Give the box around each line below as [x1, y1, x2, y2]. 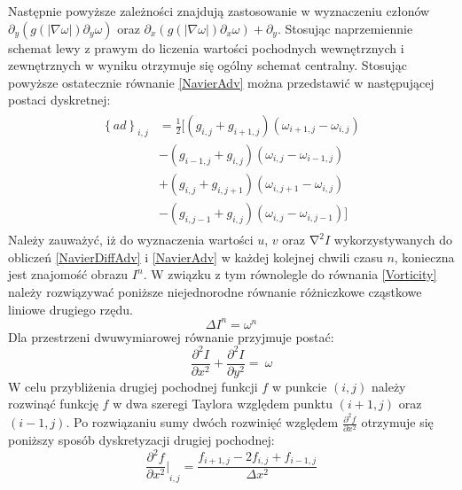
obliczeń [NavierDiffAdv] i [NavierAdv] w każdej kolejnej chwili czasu [8, 247, 383, 266]
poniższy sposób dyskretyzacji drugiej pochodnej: [8, 431, 275, 449]
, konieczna [394, 247, 455, 266]
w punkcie [271, 377, 327, 395]
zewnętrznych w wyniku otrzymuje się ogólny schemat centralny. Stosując [8, 56, 407, 74]
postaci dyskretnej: [8, 90, 111, 109]
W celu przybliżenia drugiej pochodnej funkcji [8, 377, 258, 395]
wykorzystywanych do [333, 230, 452, 249]
